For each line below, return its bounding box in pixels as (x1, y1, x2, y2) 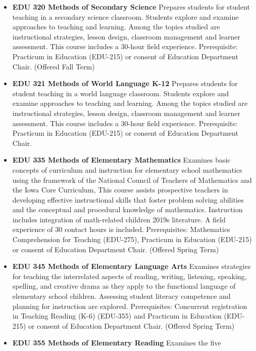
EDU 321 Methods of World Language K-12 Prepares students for (12, 78, 238, 89)
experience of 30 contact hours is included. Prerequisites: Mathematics (12, 224, 230, 235)
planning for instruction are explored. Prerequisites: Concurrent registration (12, 300, 247, 311)
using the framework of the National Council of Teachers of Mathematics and (12, 174, 252, 185)
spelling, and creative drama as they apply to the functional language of (12, 281, 236, 291)
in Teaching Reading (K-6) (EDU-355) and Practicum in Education (12, 310, 222, 321)
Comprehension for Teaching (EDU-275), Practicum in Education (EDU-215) (12, 234, 252, 245)
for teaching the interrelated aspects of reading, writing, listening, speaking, (12, 270, 247, 281)
